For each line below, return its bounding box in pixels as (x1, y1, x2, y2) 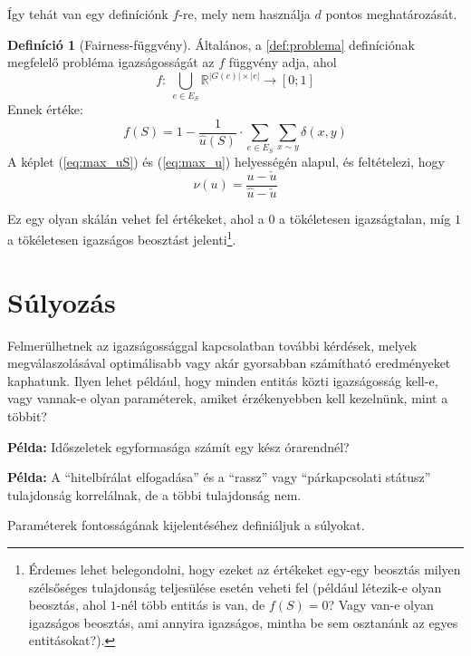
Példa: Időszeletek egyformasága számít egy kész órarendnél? (7, 437, 350, 456)
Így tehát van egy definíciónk (7, 5, 168, 23)
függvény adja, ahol (228, 53, 337, 72)
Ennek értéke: (7, 99, 83, 118)
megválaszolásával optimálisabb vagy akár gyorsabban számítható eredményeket (7, 353, 451, 372)
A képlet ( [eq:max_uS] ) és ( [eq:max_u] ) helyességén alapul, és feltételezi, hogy (7, 151, 445, 170)
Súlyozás (7, 283, 116, 320)
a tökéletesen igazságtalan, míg (279, 208, 451, 227)
